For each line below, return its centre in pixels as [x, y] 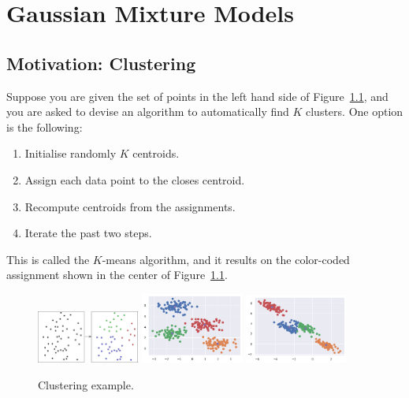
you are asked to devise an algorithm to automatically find [148, 112]
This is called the [48, 259]
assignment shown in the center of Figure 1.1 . [117, 275]
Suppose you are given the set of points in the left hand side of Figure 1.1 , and [197, 96]
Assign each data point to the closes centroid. [135, 179]
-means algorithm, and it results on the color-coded [226, 259]
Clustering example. [86, 384]
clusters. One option [355, 112]
